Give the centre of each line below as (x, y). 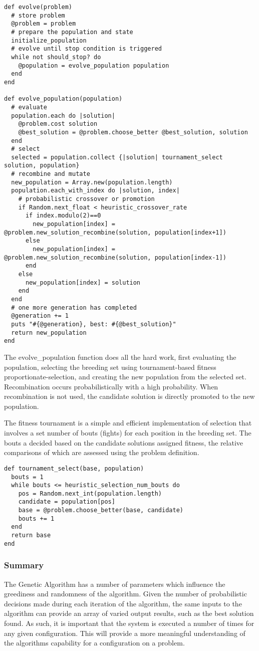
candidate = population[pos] (67, 502)
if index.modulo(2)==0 (63, 216)
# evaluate (29, 107)
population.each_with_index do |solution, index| (95, 191)
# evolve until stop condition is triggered (86, 49)
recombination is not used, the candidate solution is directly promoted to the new (129, 396)
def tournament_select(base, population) (74, 468)
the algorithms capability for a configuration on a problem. (94, 643)
